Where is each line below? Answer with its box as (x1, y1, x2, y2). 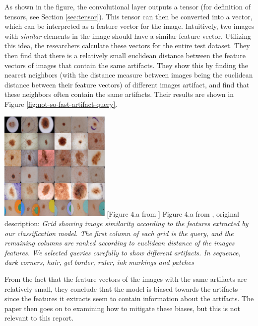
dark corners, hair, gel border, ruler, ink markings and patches (4, 257, 194, 267)
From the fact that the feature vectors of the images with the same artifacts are (4, 274, 247, 284)
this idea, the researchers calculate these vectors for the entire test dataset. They (4, 40, 250, 51)
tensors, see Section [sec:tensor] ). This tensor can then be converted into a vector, (4, 11, 253, 21)
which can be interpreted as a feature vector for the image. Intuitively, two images (4, 21, 255, 31)
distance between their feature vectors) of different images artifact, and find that (4, 79, 250, 89)
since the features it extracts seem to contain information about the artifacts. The (4, 293, 254, 304)
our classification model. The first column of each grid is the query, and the (4, 228, 234, 238)
